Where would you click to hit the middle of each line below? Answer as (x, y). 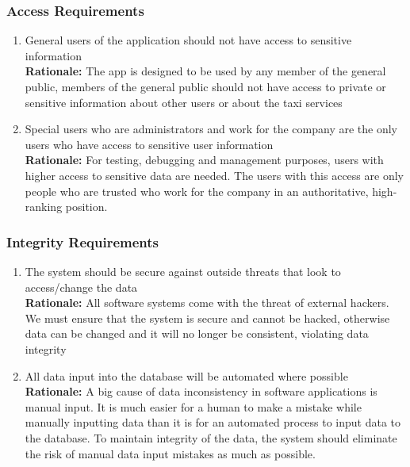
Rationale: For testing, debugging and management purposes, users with (204, 160)
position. (86, 207)
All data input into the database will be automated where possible (186, 375)
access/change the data (81, 287)
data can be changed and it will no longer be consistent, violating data (197, 333)
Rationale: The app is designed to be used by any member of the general (205, 71)
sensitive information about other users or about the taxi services (184, 102)
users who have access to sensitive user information (149, 144)
